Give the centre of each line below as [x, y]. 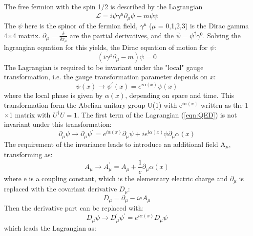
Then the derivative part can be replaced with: [74, 208]
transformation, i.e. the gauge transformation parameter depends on [106, 77]
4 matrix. [26, 35]
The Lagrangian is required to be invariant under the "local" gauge [104, 67]
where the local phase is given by [53, 95]
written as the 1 [224, 105]
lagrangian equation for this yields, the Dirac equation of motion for [106, 47]
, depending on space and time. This [180, 95]
